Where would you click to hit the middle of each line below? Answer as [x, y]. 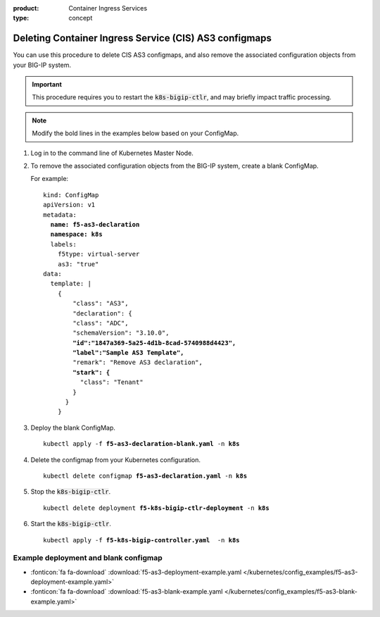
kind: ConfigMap [71, 195]
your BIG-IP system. [42, 65]
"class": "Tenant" [112, 382]
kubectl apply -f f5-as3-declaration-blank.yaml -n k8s [141, 444]
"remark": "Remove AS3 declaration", [138, 362]
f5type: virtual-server [99, 254]
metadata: [60, 214]
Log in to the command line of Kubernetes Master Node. [112, 153]
